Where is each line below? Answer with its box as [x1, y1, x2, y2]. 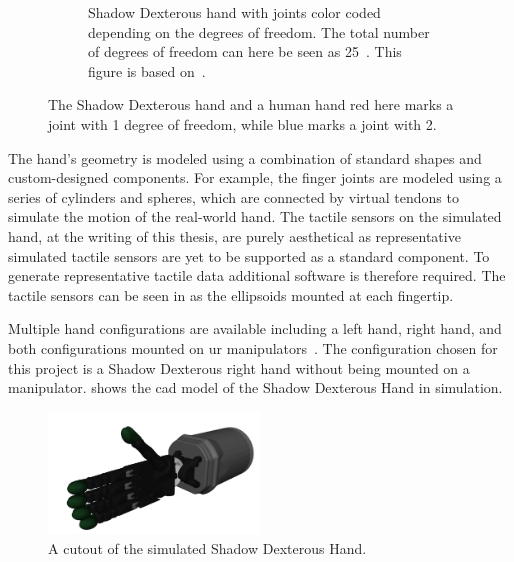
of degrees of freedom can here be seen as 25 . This [88, 41, 402, 62]
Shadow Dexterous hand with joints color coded [88, 2, 381, 22]
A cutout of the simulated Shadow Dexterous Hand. [48, 537, 367, 558]
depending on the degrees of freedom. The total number [88, 21, 430, 42]
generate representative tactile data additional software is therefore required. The [8, 265, 506, 286]
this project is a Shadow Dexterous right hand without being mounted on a [8, 357, 470, 378]
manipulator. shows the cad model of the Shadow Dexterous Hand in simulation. [8, 377, 503, 398]
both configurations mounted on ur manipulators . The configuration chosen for [8, 337, 498, 358]
